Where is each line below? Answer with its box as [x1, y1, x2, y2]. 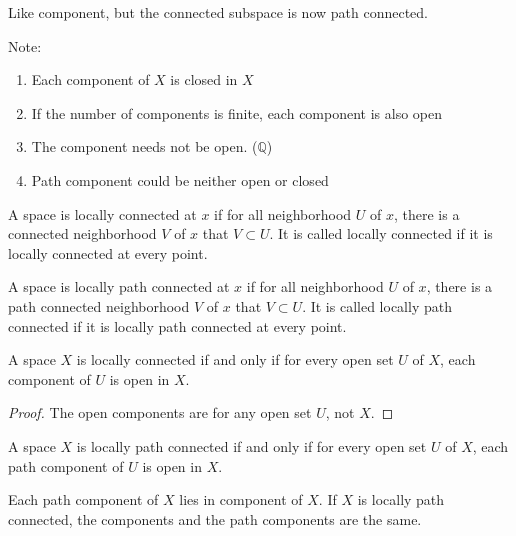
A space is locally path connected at [8, 276, 230, 297]
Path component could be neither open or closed [31, 169, 329, 190]
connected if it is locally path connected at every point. [8, 315, 347, 336]
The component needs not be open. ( [31, 136, 258, 157]
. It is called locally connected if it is [269, 223, 493, 244]
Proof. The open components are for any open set [8, 402, 312, 423]
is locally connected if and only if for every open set [76, 349, 394, 370]
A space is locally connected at [8, 203, 197, 224]
